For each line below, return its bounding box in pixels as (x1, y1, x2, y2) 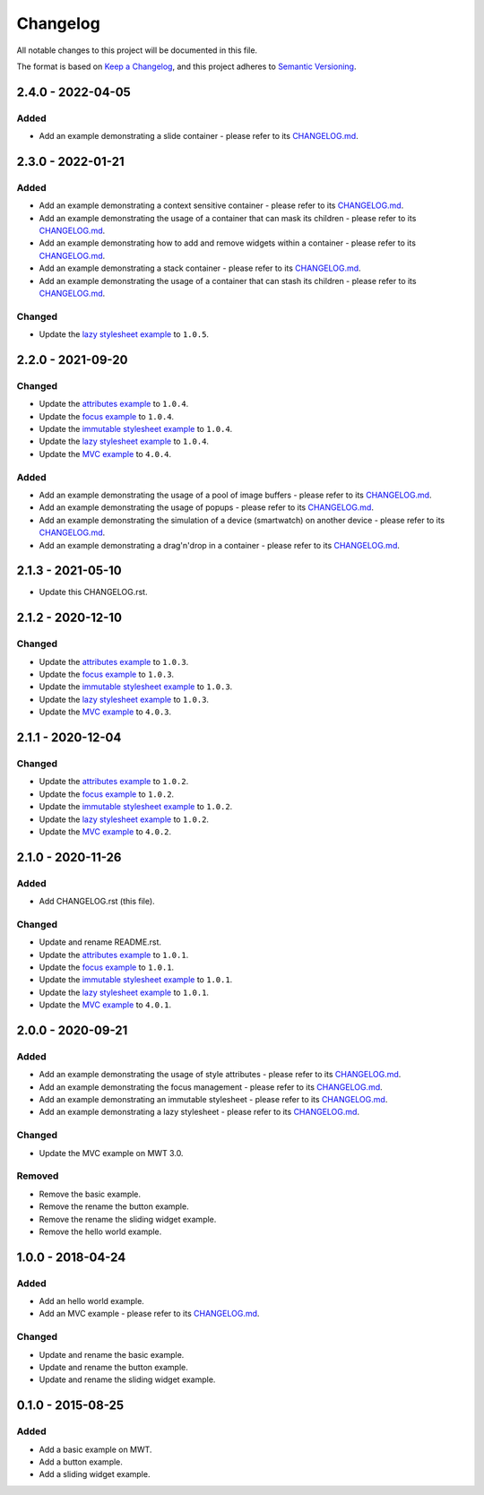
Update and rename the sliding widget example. (39, 1374, 216, 1385)
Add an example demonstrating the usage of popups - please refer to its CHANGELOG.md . (39, 502, 374, 513)
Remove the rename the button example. (39, 1201, 189, 1212)
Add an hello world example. (39, 1296, 145, 1307)
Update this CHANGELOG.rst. (39, 587, 148, 598)
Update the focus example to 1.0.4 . (39, 410, 175, 421)
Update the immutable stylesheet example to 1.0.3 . (39, 681, 233, 692)
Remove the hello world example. (39, 1226, 162, 1237)
